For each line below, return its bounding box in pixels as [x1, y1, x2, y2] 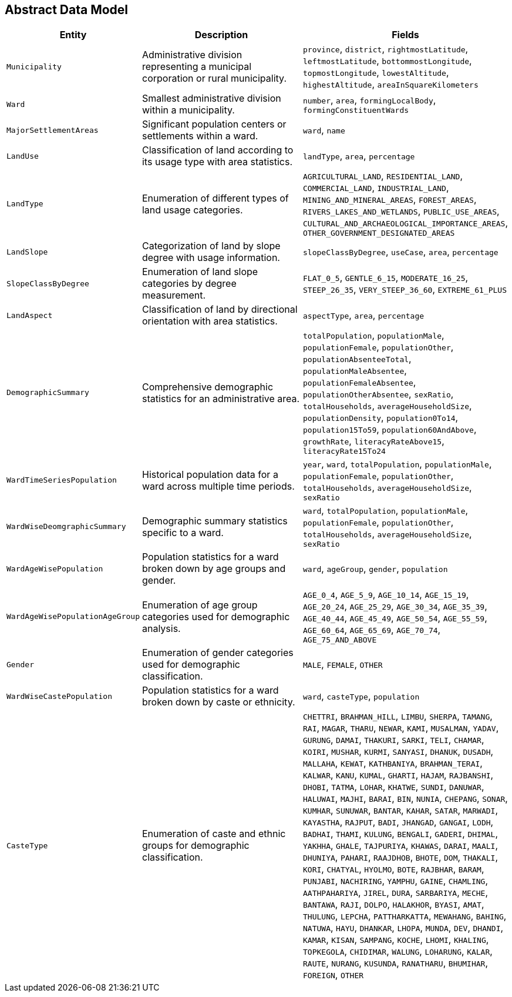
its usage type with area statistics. [142, 156, 293, 168]
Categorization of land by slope [142, 240, 281, 252]
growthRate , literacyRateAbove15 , [303, 435, 444, 447]
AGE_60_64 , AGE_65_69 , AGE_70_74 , [303, 624, 441, 636]
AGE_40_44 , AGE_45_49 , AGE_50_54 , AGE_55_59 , [303, 612, 487, 624]
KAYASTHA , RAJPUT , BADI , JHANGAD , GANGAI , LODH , [303, 816, 494, 828]
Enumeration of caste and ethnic [142, 828, 286, 840]
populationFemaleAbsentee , [303, 376, 416, 389]
